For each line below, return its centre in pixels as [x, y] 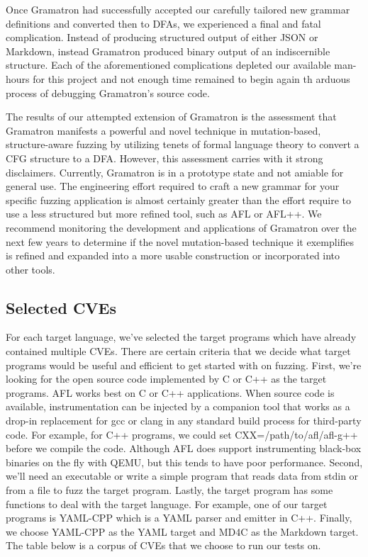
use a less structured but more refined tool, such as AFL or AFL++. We [164, 214]
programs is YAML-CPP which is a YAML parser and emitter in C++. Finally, [179, 518]
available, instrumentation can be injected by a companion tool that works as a [178, 406]
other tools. [30, 269]
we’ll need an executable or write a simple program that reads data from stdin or [182, 476]
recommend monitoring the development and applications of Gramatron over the [181, 227]
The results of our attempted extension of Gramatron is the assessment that [171, 117]
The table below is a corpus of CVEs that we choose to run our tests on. [163, 545]
